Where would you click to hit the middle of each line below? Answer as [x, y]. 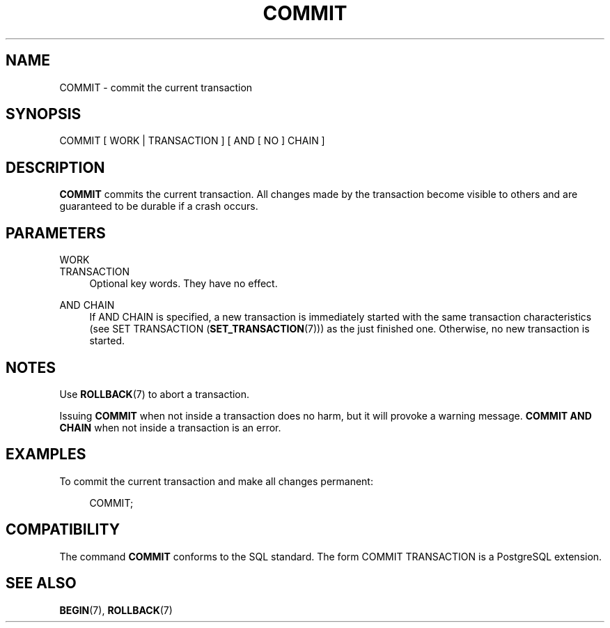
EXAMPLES [46, 454]
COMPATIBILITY [63, 530]
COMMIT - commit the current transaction [156, 87]
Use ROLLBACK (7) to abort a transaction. [155, 394]
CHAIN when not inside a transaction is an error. [170, 427]
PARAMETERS [56, 233]
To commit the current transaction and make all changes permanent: [216, 481]
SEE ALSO [41, 583]
